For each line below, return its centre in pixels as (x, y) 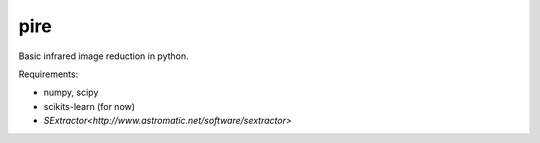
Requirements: (48, 74)
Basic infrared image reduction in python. (103, 56)
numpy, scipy (71, 92)
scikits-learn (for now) (89, 106)
